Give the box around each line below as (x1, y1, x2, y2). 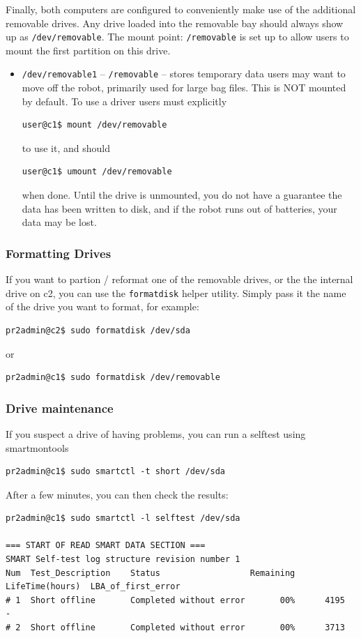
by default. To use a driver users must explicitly (22, 93, 227, 108)
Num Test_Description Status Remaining (6, 568, 295, 578)
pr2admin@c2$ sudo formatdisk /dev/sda (6, 325, 190, 335)
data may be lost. (22, 215, 97, 229)
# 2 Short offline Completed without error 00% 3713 (6, 623, 345, 633)
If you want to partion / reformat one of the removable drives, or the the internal (6, 272, 353, 287)
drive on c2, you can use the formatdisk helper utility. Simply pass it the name (6, 285, 346, 300)
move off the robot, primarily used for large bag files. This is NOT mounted (22, 80, 346, 95)
